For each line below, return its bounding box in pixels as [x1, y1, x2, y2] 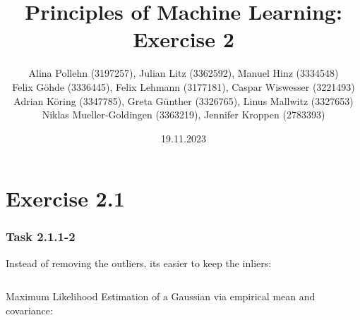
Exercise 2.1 [6, 184, 125, 213]
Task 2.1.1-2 [6, 228, 76, 245]
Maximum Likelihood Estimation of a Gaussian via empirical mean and [6, 289, 316, 304]
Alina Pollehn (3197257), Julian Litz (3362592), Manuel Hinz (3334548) [28, 66, 339, 80]
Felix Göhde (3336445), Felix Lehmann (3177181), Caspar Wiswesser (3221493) [12, 79, 355, 94]
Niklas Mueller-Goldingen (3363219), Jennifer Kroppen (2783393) [42, 107, 325, 122]
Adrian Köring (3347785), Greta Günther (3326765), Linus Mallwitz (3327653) [13, 93, 354, 108]
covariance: [6, 302, 53, 317]
